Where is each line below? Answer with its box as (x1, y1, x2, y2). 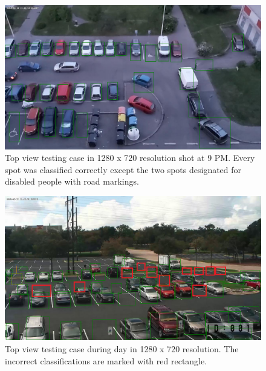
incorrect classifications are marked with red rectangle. (5, 354, 207, 367)
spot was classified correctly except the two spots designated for (5, 163, 242, 176)
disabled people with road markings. (5, 175, 139, 188)
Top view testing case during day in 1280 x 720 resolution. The (5, 342, 239, 355)
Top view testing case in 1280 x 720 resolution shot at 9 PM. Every (5, 151, 255, 164)
